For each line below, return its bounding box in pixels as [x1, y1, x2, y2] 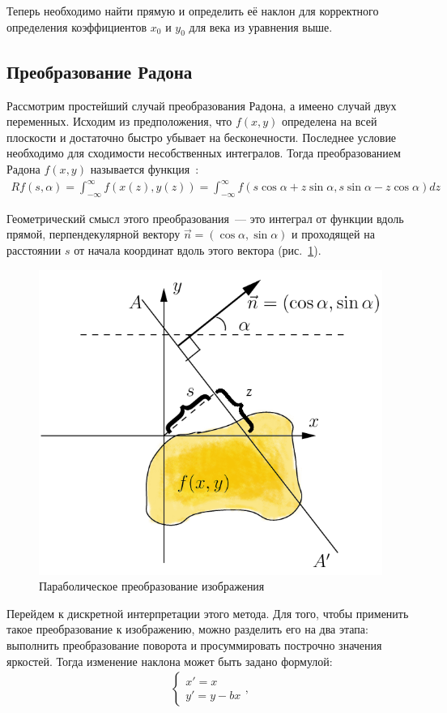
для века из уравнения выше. [189, 18, 333, 35]
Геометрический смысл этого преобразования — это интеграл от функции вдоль [6, 209, 404, 226]
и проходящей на [292, 225, 375, 243]
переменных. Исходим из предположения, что [6, 113, 232, 130]
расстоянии [6, 242, 62, 259]
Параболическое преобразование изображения [39, 578, 265, 595]
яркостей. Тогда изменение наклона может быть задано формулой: [6, 652, 333, 669]
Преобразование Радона [6, 58, 193, 84]
